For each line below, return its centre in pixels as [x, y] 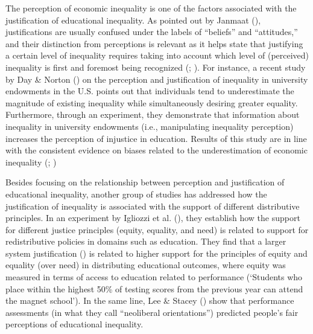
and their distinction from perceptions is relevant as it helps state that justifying [154, 43]
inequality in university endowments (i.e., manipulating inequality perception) [150, 126]
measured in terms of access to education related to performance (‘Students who [154, 277]
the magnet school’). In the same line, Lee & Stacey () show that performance [150, 300]
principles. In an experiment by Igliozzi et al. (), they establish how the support [153, 218]
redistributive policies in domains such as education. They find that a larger [146, 241]
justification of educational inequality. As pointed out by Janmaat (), [133, 20]
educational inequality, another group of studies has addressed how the [136, 194]
